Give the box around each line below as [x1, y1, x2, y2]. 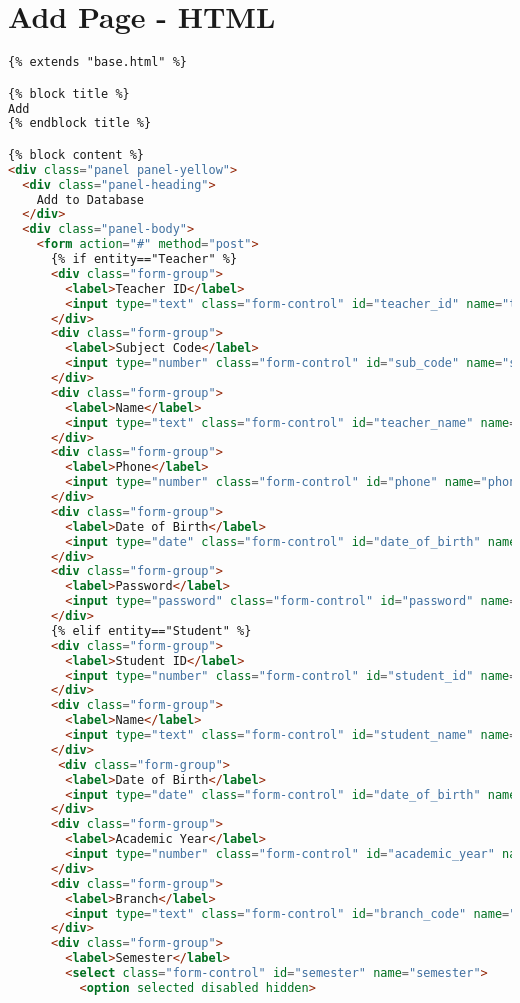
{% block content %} [8, 147, 145, 162]
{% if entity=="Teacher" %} [50, 252, 238, 267]
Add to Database [36, 192, 145, 207]
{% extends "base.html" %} [8, 55, 187, 70]
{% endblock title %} [8, 116, 152, 131]
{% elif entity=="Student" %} [50, 623, 252, 638]
